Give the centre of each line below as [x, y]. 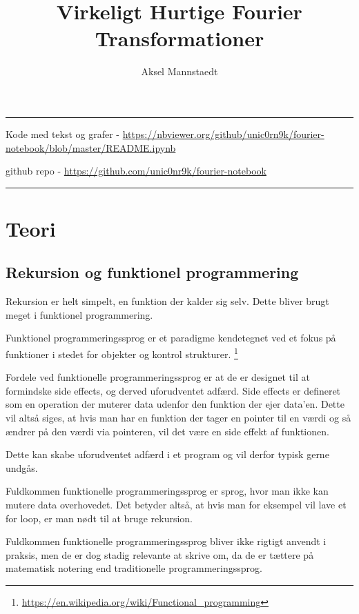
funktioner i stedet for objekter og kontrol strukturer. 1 [122, 353]
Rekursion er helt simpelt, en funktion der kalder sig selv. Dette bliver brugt [167, 301]
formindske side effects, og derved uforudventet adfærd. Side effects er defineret [173, 390]
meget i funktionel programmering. [79, 314]
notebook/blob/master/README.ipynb [91, 147]
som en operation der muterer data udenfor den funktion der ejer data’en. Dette [175, 404]
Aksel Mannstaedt [179, 71]
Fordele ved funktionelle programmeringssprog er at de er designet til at [158, 377]
